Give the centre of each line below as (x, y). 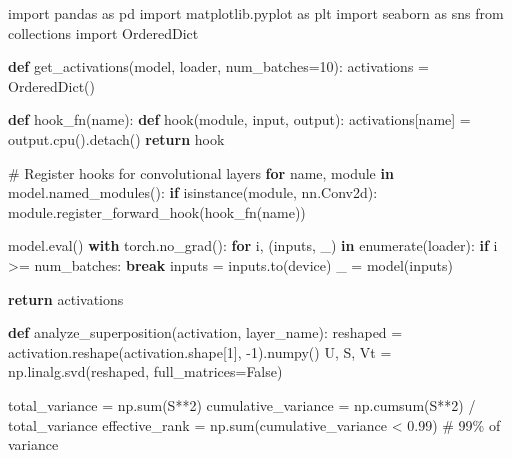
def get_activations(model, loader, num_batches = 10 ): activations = (218, 66)
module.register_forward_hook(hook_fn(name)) (157, 211)
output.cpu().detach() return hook (116, 138)
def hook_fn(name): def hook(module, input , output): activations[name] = (239, 119)
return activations (66, 298)
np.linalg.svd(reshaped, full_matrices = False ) (145, 371)
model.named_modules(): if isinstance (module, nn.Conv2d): (193, 192)
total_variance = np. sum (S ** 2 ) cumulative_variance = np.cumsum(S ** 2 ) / (242, 404)
